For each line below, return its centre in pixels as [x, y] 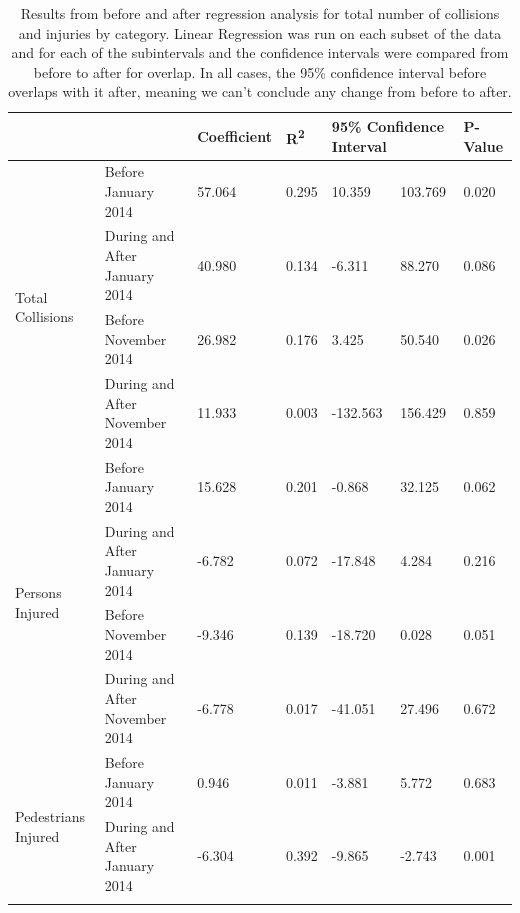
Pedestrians [50, 816]
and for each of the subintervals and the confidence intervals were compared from [260, 52]
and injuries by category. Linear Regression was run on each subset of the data [260, 32]
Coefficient [234, 135]
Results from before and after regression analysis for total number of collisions [260, 13]
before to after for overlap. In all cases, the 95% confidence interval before [260, 71]
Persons [38, 592]
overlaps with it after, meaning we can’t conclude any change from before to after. [260, 91]
